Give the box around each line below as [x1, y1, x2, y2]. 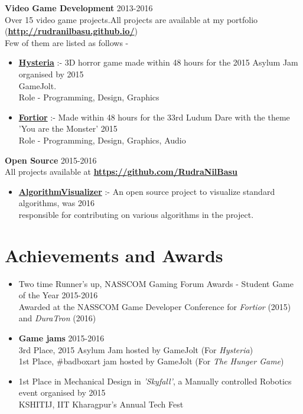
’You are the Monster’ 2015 [18, 122, 118, 135]
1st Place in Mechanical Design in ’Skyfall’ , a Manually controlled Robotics [18, 374, 292, 387]
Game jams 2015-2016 [18, 332, 105, 344]
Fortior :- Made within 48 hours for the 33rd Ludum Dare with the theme [18, 110, 290, 123]
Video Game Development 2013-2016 [5, 2, 153, 14]
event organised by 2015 [18, 386, 106, 399]
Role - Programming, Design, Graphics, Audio [18, 133, 186, 146]
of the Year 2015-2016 [18, 289, 98, 301]
